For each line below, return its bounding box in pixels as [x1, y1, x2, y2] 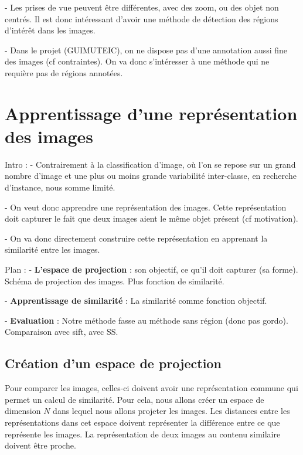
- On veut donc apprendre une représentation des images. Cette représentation [5, 201, 287, 213]
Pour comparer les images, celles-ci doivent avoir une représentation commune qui [5, 382, 298, 394]
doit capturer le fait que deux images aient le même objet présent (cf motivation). [5, 212, 298, 225]
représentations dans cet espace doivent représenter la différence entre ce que [5, 416, 280, 428]
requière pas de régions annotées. [5, 66, 123, 79]
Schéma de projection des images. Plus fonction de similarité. [5, 274, 224, 287]
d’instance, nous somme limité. [5, 181, 115, 193]
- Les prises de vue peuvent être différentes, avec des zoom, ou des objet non [5, 1, 279, 13]
